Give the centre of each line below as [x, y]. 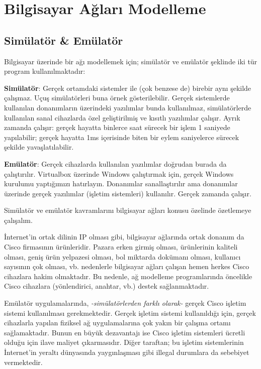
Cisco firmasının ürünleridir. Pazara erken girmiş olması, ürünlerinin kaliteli [121, 247]
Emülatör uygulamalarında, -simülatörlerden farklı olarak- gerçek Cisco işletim [125, 303]
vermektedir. [23, 362]
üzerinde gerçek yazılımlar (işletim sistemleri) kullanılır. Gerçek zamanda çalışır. [128, 193]
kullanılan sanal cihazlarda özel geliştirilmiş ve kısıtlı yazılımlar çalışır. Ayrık [122, 117]
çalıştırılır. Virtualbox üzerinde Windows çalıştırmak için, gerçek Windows [119, 173]
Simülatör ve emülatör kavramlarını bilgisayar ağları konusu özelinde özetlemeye [128, 210]
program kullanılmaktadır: [45, 71]
